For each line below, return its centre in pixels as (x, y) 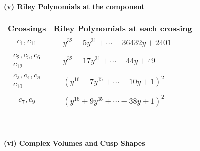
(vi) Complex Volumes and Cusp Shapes (75, 142)
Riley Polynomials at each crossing (123, 28)
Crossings (27, 28)
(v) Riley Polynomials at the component (74, 6)
